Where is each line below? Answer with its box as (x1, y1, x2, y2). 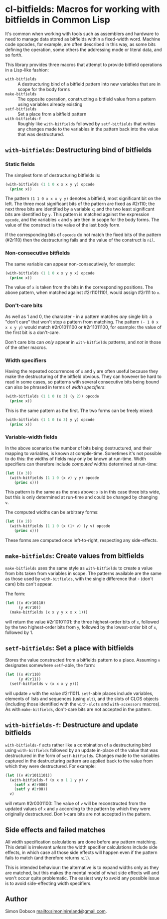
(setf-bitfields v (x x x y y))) (9, 681, 79, 686)
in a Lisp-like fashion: (5, 66, 49, 73)
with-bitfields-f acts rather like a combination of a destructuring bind (5, 741, 151, 748)
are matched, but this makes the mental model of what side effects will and (5, 869, 160, 875)
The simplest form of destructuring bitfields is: (5, 172, 101, 178)
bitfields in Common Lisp (5, 14, 111, 25)
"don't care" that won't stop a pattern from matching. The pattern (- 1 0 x (5, 318, 159, 324)
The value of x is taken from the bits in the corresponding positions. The (5, 284, 154, 290)
